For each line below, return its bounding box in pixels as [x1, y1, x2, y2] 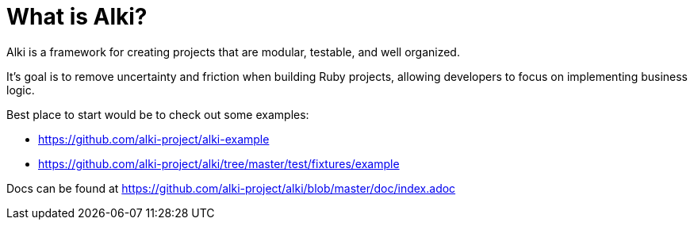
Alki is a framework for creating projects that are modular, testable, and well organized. [6, 44, 460, 59]
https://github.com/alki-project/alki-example [38, 132, 270, 146]
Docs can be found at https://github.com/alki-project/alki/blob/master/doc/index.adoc [6, 181, 456, 195]
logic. [6, 82, 35, 97]
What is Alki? [6, 3, 148, 30]
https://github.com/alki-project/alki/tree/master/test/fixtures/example [38, 156, 400, 170]
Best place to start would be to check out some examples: [6, 107, 309, 121]
